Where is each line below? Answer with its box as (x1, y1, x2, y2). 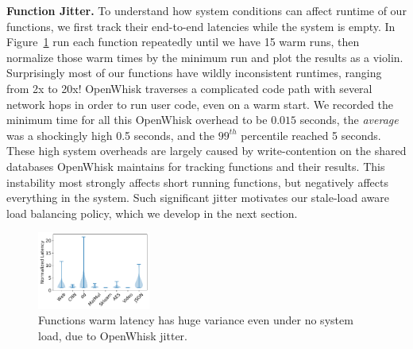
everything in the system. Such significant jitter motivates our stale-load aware (6, 189, 389, 206)
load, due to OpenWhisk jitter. (38, 327, 187, 343)
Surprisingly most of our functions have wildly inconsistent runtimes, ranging (6, 64, 382, 81)
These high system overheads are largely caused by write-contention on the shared (6, 142, 407, 159)
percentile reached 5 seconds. (241, 126, 381, 143)
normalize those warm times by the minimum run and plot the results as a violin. (6, 48, 403, 65)
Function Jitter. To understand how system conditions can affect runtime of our (6, 2, 407, 18)
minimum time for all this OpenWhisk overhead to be (6, 111, 268, 128)
